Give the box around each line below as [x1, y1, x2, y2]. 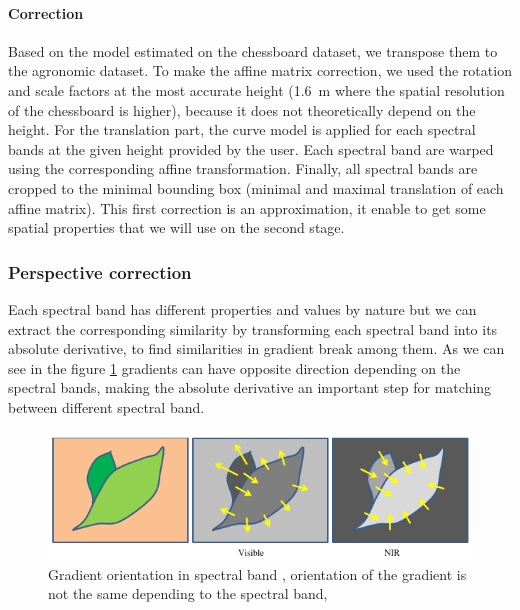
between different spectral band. [8, 396, 205, 417]
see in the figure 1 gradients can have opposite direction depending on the [8, 357, 461, 378]
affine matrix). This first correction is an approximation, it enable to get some [8, 197, 486, 218]
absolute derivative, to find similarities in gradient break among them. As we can [8, 338, 505, 359]
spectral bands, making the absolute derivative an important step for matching [8, 377, 492, 398]
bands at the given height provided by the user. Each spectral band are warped [8, 138, 494, 159]
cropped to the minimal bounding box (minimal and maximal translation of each [8, 177, 504, 198]
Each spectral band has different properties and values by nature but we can [8, 298, 477, 319]
